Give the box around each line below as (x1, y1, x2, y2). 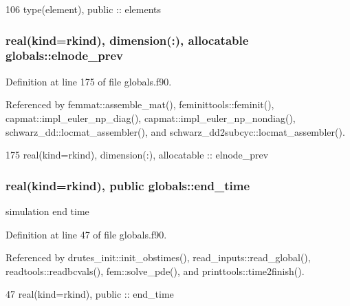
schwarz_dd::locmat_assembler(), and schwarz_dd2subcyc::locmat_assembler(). (6, 124, 345, 139)
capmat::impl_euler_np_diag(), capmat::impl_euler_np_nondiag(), (6, 110, 296, 125)
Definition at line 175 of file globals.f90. (6, 74, 172, 88)
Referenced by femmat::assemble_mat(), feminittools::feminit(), (6, 97, 274, 112)
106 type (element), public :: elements (6, 2, 162, 16)
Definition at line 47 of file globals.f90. (6, 227, 167, 241)
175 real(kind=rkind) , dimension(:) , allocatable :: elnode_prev (6, 147, 269, 162)
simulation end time (6, 203, 89, 218)
